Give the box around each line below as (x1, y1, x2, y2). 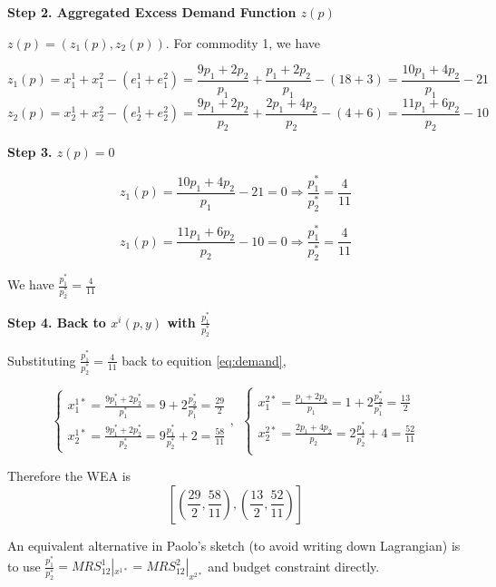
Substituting (7, 350, 76, 369)
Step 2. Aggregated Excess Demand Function (7, 3, 297, 21)
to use (7, 556, 41, 575)
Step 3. (7, 142, 53, 161)
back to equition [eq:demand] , (122, 350, 287, 369)
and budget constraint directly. (208, 556, 380, 575)
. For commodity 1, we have (165, 33, 320, 52)
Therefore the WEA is (7, 466, 131, 485)
